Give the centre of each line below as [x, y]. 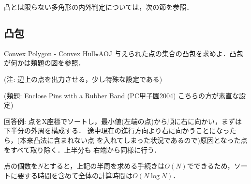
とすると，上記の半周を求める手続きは [104, 166]
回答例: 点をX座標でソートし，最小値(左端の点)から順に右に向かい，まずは [123, 121]
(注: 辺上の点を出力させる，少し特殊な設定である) [83, 79]
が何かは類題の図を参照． [44, 63]
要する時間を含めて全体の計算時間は [75, 175]
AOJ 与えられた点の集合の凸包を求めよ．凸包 [171, 53]
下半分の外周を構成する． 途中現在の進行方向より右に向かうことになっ [117, 130]
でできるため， [210, 166]
